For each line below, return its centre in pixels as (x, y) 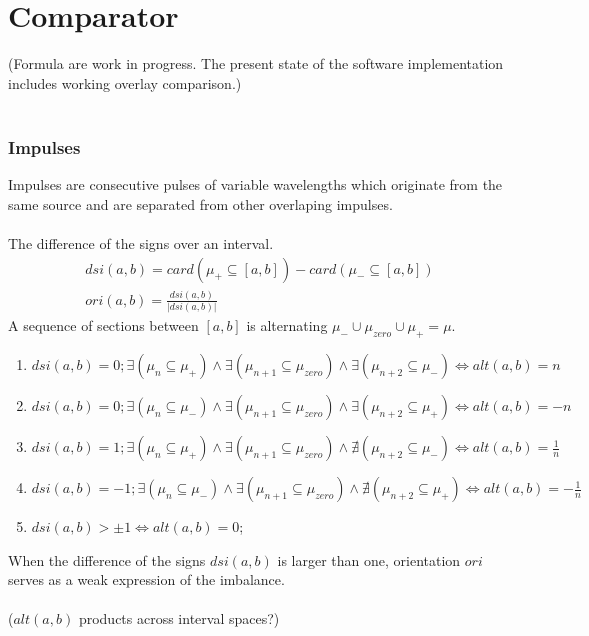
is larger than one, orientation (369, 559)
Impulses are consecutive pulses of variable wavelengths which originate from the (255, 184)
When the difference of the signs (107, 559)
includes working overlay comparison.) (125, 82)
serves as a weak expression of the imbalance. (146, 579)
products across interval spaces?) (179, 618)
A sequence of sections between (103, 325)
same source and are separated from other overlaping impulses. (200, 203)
